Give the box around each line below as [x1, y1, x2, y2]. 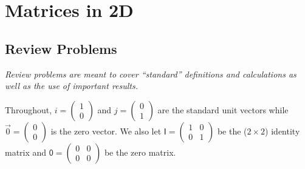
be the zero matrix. [104, 145, 176, 158]
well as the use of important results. [5, 79, 139, 92]
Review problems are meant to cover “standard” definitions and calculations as [5, 67, 296, 80]
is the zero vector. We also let [50, 124, 162, 137]
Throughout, [5, 103, 52, 116]
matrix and [5, 145, 47, 158]
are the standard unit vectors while [157, 103, 289, 116]
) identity [265, 124, 300, 137]
